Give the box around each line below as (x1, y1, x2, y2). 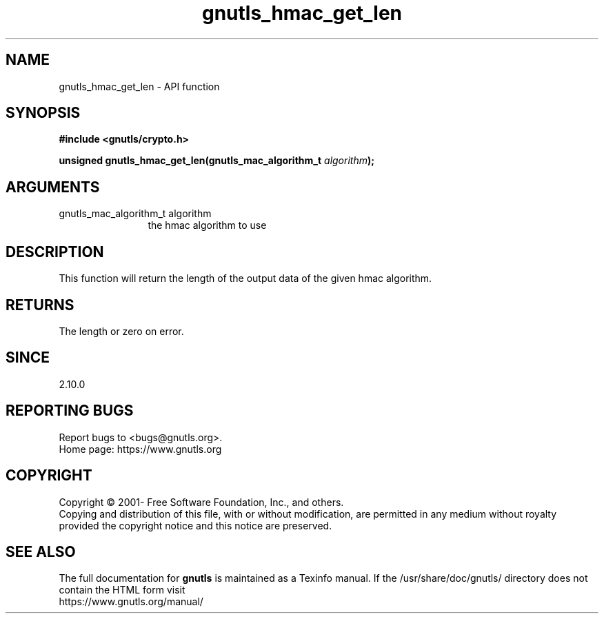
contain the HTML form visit (59, 584, 185, 596)
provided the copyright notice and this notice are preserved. (59, 519, 332, 531)
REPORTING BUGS (6, 402, 134, 420)
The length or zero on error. (59, 325, 184, 337)
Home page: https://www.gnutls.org (59, 443, 222, 455)
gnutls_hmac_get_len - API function (59, 80, 220, 92)
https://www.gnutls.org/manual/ (59, 596, 203, 608)
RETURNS (6, 296, 74, 314)
